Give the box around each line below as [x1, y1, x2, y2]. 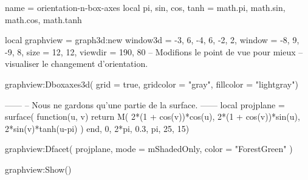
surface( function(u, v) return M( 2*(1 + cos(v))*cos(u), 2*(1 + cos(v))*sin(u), [5, 110, 300, 123]
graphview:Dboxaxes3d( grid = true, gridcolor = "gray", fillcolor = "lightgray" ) [5, 77, 298, 90]
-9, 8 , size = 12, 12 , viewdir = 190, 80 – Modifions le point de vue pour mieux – [5, 45, 303, 58]
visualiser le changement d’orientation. [5, 57, 148, 70]
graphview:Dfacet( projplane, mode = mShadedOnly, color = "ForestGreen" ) [5, 142, 293, 155]
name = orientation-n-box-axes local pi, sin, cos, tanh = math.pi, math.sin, [5, 1, 286, 13]
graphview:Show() [5, 162, 72, 175]
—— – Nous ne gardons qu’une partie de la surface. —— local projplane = [5, 98, 285, 111]
